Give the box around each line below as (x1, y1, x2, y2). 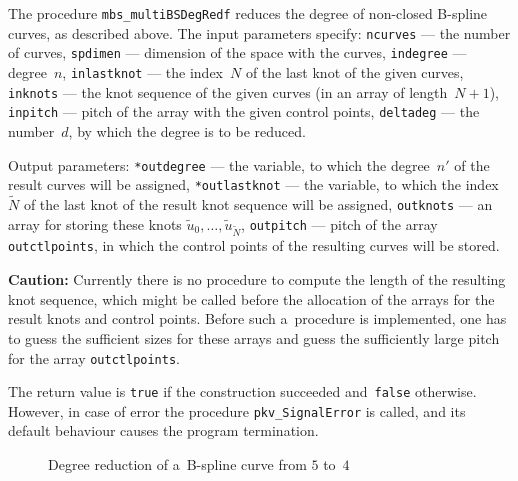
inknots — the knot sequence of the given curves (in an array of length (8, 81, 448, 102)
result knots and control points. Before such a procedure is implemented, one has (8, 308, 507, 329)
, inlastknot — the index (62, 61, 223, 82)
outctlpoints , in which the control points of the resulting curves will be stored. (8, 235, 500, 256)
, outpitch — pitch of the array (241, 213, 438, 234)
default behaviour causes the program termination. (8, 420, 319, 441)
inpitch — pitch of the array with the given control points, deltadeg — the (8, 101, 480, 122)
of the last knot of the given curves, (245, 61, 464, 82)
